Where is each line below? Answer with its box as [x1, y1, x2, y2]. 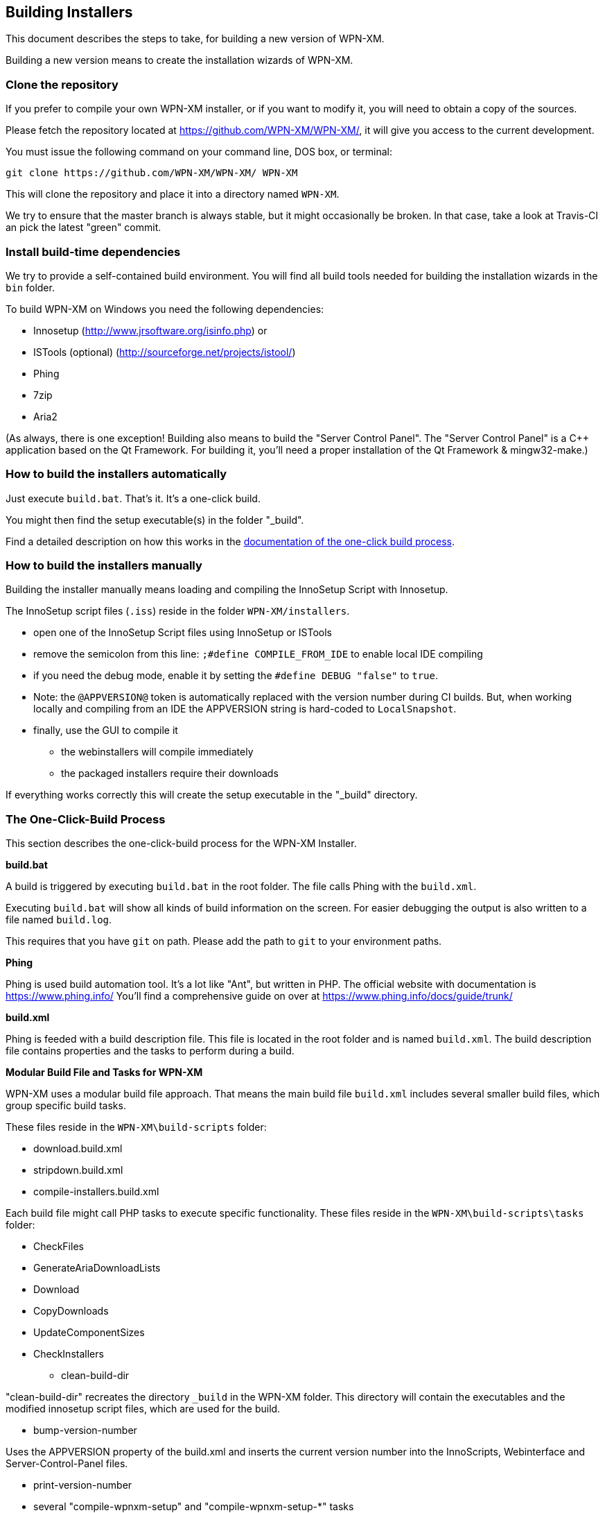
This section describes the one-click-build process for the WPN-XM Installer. [6, 837, 357, 850]
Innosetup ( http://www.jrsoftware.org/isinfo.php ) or [33, 324, 268, 336]
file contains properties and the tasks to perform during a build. [6, 1045, 295, 1057]
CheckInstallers [33, 1348, 104, 1360]
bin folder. [6, 281, 55, 293]
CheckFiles [33, 1240, 84, 1253]
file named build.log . [6, 914, 112, 926]
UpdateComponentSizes [33, 1326, 145, 1339]
